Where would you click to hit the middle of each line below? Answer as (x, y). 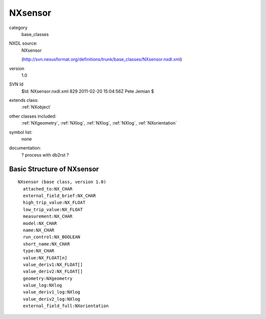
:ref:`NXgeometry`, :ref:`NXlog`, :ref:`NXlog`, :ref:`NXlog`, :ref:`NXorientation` (99, 123)
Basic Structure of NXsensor (54, 169)
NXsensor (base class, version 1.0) (62, 182)
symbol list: (21, 132)
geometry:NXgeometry (48, 278)
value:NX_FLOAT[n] (45, 258)
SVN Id (16, 84)
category (18, 28)
